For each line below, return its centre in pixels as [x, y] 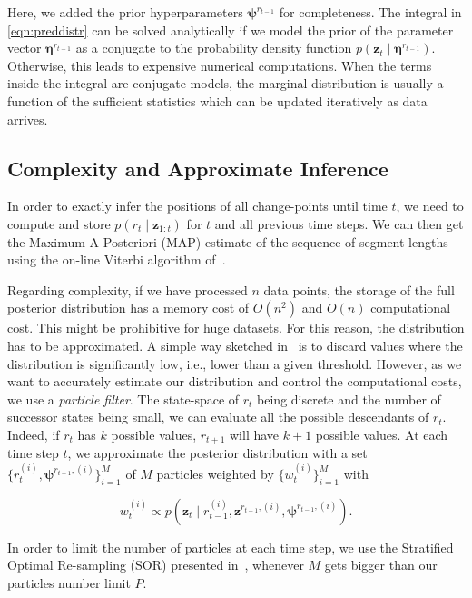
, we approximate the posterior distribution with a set [217, 453]
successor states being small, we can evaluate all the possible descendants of [218, 417]
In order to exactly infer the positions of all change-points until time [197, 206]
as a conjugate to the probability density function [214, 48]
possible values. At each [382, 434]
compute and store [59, 223]
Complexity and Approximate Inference [198, 168]
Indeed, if [34, 434]
